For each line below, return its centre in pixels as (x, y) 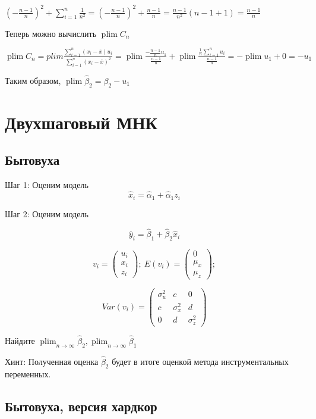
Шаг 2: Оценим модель (47, 213)
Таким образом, (33, 80)
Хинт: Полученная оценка (52, 361)
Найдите (20, 340)
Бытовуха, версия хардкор (81, 406)
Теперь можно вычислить (51, 33)
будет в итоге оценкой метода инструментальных (200, 361)
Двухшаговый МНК (81, 122)
